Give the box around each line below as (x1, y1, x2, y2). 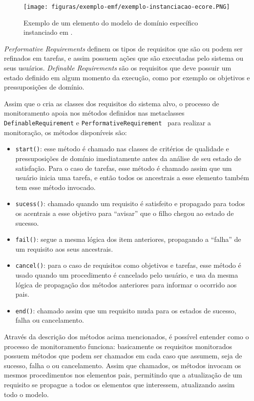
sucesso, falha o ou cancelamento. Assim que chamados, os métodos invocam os (4, 360, 241, 370)
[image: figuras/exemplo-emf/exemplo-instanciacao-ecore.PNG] (23, 3, 230, 10)
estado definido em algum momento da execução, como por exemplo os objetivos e (4, 72, 250, 82)
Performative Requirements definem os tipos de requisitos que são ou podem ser (4, 43, 243, 53)
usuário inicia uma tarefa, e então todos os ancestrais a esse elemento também (15, 172, 249, 183)
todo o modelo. (4, 389, 49, 399)
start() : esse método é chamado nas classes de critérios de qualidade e (15, 143, 229, 154)
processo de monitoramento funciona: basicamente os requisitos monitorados (4, 341, 232, 351)
